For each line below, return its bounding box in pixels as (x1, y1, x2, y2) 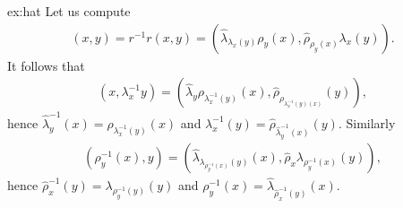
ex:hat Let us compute (7, 2, 131, 20)
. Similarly (338, 113, 396, 132)
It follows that (7, 56, 85, 74)
